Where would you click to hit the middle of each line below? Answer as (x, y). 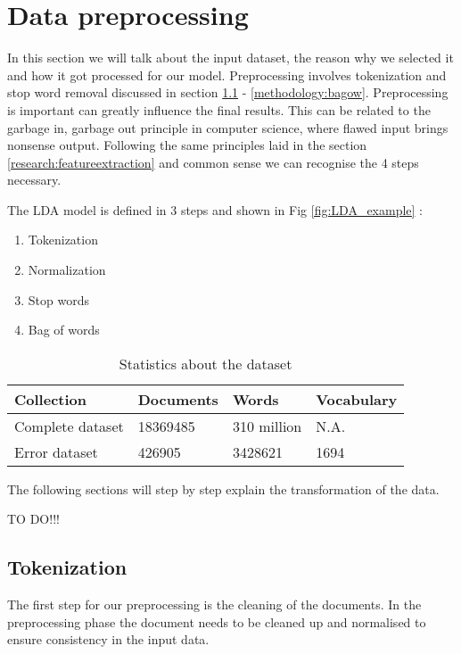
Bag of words (64, 330)
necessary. (34, 180)
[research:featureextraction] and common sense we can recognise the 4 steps (213, 162)
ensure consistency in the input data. (108, 639)
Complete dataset (69, 426)
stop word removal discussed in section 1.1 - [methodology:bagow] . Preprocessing (228, 92)
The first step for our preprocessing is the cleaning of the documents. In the (214, 604)
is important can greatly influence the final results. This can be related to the (219, 109)
